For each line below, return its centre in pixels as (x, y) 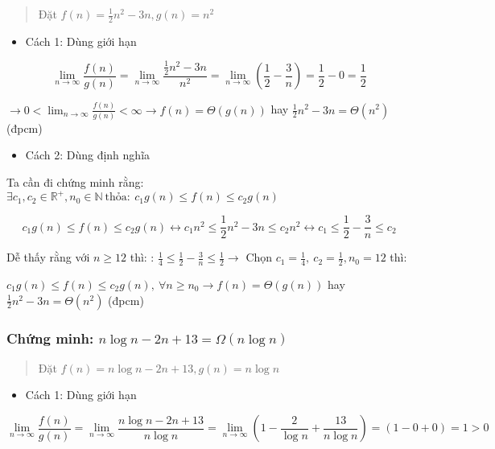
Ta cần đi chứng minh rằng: (75, 182)
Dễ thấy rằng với (48, 257)
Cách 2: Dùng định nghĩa (88, 155)
